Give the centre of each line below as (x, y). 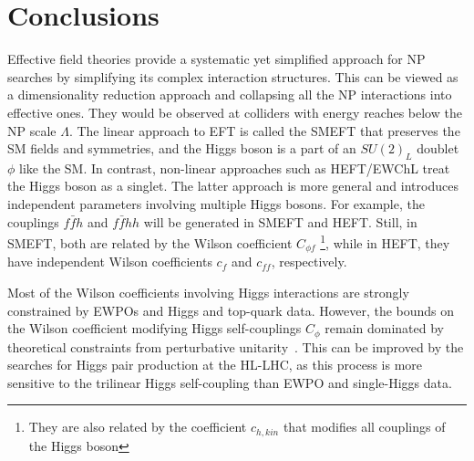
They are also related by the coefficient (138, 427)
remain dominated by (384, 328)
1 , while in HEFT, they (385, 241)
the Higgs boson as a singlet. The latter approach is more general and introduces (233, 186)
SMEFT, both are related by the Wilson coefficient (150, 242)
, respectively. (309, 262)
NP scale (32, 130)
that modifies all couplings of (364, 427)
